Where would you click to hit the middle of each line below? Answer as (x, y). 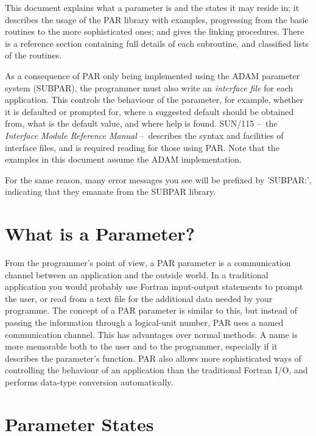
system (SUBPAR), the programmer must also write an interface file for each (149, 87)
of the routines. (33, 55)
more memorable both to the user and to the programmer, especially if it (141, 346)
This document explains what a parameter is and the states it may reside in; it (152, 7)
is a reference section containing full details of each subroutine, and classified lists (157, 43)
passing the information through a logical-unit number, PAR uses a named (144, 322)
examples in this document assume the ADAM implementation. (123, 159)
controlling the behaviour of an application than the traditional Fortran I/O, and (156, 370)
